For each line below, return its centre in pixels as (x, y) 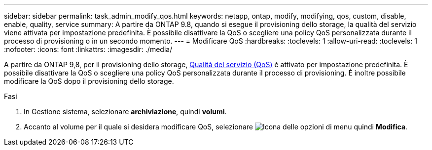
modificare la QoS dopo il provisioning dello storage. (89, 81)
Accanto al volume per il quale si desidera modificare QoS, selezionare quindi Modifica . (216, 127)
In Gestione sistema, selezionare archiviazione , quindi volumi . (125, 112)
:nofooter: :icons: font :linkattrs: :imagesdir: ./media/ (88, 49)
